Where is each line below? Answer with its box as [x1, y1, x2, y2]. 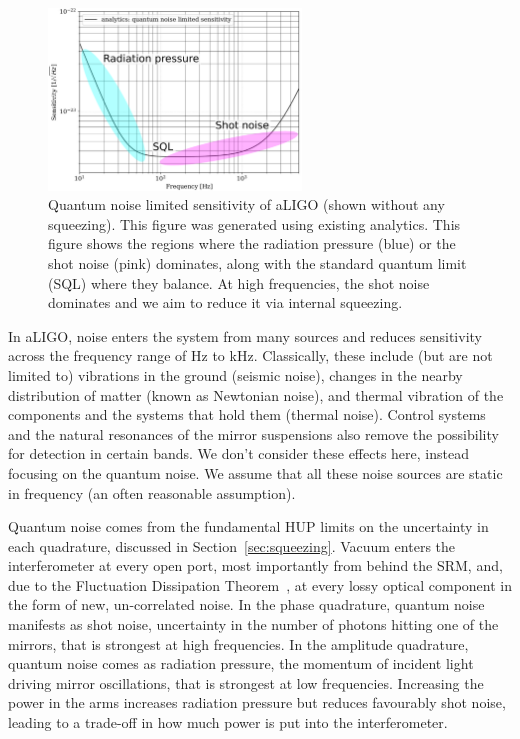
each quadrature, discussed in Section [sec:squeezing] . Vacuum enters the [8, 535, 456, 556]
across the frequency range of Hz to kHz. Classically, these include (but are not [8, 345, 493, 366]
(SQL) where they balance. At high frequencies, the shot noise [48, 272, 430, 293]
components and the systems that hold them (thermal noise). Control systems [8, 404, 486, 425]
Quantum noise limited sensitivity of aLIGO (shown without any [48, 194, 445, 215]
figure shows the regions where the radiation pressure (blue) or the [48, 233, 456, 254]
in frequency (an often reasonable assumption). [8, 482, 296, 503]
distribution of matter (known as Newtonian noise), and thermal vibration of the [8, 384, 504, 405]
